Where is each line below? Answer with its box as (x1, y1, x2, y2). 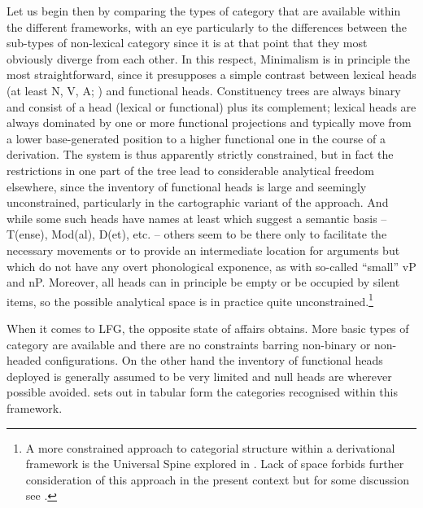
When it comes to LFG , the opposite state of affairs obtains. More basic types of (7, 319, 409, 336)
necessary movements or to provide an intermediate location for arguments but (7, 241, 400, 258)
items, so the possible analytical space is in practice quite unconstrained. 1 (7, 290, 373, 309)
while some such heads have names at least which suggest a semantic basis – (7, 209, 387, 226)
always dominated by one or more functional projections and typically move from (7, 114, 412, 131)
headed (7, 352, 41, 369)
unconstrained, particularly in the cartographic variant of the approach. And (7, 194, 389, 211)
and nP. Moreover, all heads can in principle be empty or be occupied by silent (7, 274, 400, 291)
